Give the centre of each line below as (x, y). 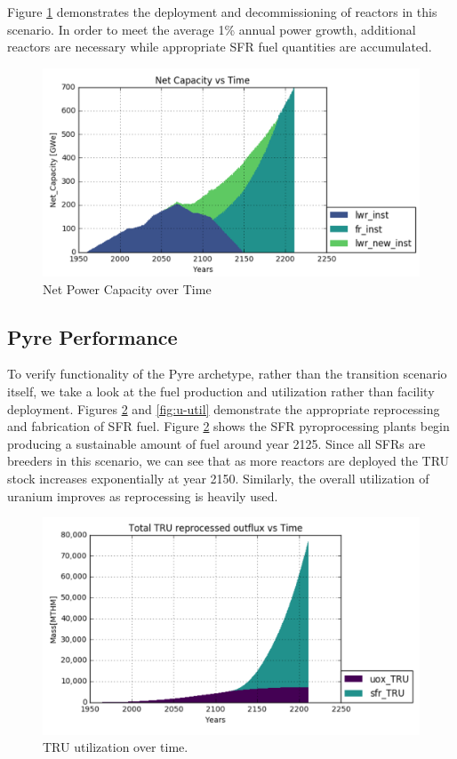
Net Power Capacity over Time (127, 288)
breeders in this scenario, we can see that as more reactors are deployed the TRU (228, 461)
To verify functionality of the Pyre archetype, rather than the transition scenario (227, 374)
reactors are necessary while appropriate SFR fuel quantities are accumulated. (220, 47)
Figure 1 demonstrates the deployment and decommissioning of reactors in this (222, 12)
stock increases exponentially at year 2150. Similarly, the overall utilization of (218, 478)
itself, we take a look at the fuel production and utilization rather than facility (221, 391)
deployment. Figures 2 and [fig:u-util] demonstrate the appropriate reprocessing (224, 408)
